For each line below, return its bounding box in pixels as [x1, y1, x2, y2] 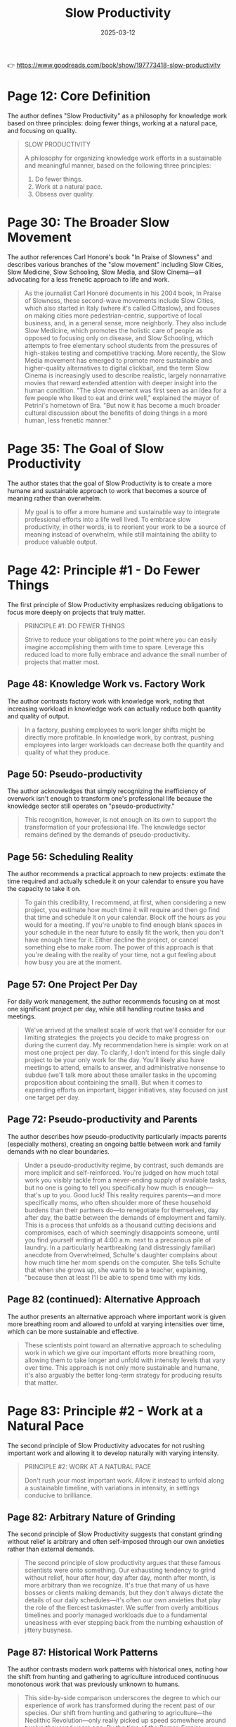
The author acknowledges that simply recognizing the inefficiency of [7, 787, 206, 795]
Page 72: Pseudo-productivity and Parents [7, 1114, 198, 1126]
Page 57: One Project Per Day [7, 978, 138, 990]
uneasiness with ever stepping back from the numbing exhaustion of [24, 1619, 223, 1627]
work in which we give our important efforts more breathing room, [24, 1348, 216, 1357]
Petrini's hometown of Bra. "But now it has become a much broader [24, 401, 221, 409]
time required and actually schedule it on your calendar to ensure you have [7, 877, 224, 885]
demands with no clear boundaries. [7, 1147, 110, 1156]
